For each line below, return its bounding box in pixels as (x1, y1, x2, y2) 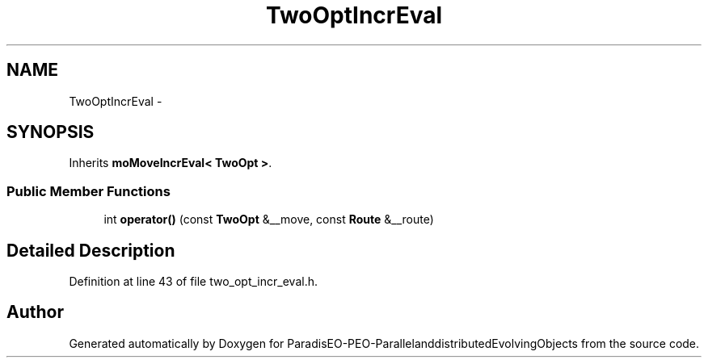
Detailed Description (6, 240, 175, 261)
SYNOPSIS (6, 122, 95, 143)
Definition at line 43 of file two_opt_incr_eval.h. (69, 274, 318, 289)
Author (6, 302, 64, 323)
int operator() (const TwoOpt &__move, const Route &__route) (103, 212, 434, 227)
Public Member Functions (6, 182, 171, 199)
